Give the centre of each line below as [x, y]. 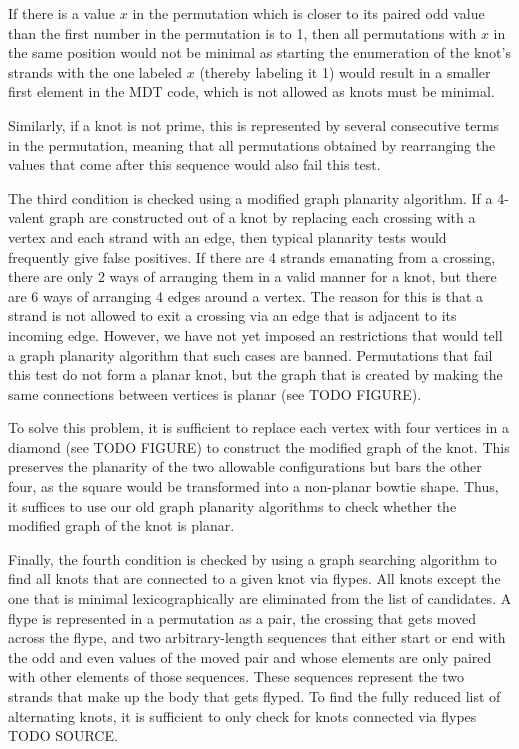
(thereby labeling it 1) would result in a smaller [345, 71]
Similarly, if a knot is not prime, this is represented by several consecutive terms [254, 124]
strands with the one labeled [95, 71]
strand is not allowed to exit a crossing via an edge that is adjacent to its [232, 315]
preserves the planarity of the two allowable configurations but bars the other [245, 466]
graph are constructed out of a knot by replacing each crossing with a [262, 217]
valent [26, 217]
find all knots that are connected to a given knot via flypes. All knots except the [254, 578]
